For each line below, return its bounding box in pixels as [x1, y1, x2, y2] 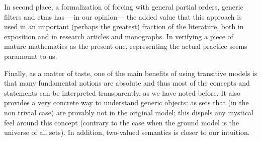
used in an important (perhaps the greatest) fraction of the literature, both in [4, 21, 244, 32]
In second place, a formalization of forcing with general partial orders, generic [4, 2, 243, 12]
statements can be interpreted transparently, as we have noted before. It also [4, 87, 240, 98]
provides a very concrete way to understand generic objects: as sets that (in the [4, 97, 249, 108]
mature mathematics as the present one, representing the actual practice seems [4, 41, 247, 51]
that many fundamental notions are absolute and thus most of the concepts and [4, 78, 250, 88]
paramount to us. [4, 50, 57, 61]
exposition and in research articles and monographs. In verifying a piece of [4, 31, 233, 41]
